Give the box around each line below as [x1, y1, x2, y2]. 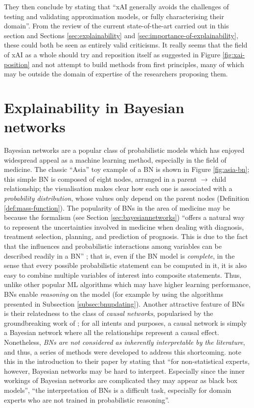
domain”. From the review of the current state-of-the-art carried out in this [4, 21, 229, 31]
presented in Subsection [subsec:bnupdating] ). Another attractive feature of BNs [4, 298, 245, 309]
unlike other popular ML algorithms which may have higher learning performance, [4, 279, 251, 289]
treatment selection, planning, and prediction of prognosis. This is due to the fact [4, 231, 248, 241]
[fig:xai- [222, 49, 245, 59]
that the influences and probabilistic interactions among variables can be [4, 241, 222, 251]
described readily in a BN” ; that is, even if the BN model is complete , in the [4, 250, 235, 261]
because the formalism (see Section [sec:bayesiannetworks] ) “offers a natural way [4, 212, 245, 222]
